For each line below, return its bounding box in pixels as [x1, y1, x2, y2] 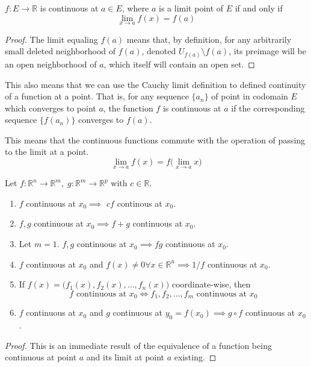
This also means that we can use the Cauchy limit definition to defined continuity [5, 78, 306, 90]
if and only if [235, 2, 283, 14]
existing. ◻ [174, 351, 217, 363]
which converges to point [5, 101, 96, 114]
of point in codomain [211, 90, 288, 102]
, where [122, 2, 149, 14]
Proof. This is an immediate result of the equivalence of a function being [5, 339, 272, 351]
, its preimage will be [229, 45, 306, 57]
